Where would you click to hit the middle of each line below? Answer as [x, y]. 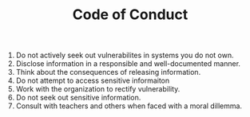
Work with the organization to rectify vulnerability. [98, 89]
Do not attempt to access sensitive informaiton [93, 80]
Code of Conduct [130, 15]
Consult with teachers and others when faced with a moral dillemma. [129, 106]
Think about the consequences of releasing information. [108, 72]
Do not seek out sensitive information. [78, 98]
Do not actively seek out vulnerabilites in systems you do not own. [125, 55]
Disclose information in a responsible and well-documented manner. [128, 64]
